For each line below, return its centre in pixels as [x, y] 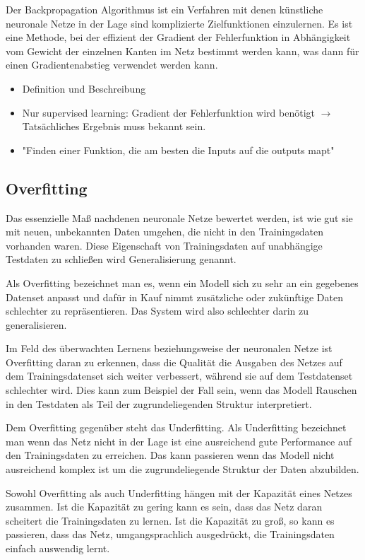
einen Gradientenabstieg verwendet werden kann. [112, 65]
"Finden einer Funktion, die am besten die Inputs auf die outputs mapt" [178, 150]
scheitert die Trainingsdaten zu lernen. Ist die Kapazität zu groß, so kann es [170, 520]
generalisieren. [36, 324]
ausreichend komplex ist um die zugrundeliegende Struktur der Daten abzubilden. [182, 469]
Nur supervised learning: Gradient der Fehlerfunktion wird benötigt [168, 112]
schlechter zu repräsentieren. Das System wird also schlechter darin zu [157, 311]
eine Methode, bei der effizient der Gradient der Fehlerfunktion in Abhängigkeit [178, 37]
